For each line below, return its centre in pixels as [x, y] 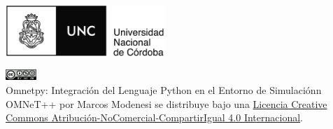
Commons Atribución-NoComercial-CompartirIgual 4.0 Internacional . [154, 117]
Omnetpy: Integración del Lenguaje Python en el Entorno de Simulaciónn [164, 90]
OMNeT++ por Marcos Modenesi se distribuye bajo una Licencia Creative [166, 103]
